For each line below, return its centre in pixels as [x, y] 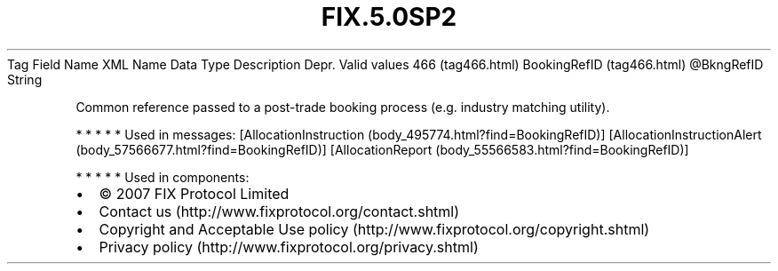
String [25, 79]
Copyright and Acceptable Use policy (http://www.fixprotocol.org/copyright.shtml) [374, 229]
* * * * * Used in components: [163, 177]
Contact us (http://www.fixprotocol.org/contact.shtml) [279, 211]
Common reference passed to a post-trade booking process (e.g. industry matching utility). [343, 107]
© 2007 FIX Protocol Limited [194, 193]
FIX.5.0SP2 [389, 17]
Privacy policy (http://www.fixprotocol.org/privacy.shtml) [289, 247]
